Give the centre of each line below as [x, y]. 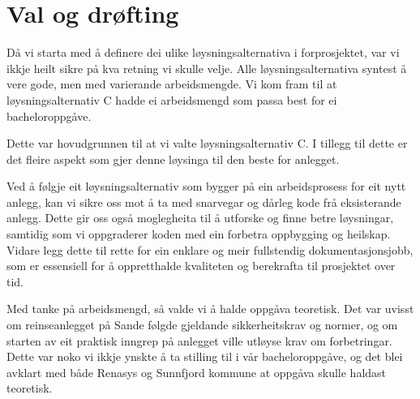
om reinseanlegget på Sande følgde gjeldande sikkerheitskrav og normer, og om [202, 325]
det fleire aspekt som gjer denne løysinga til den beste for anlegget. [173, 159]
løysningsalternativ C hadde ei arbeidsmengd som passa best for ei [172, 99]
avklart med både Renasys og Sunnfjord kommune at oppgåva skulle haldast [197, 372]
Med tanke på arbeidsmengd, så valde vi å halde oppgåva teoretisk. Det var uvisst [210, 309]
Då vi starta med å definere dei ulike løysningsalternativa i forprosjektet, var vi [203, 52]
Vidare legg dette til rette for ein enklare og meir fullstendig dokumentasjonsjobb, [210, 249]
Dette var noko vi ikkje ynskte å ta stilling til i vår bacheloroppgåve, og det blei [205, 356]
